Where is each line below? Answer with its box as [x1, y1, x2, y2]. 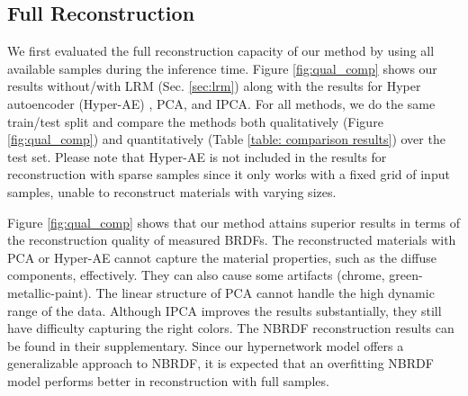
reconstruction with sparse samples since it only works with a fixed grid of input [7, 165, 450, 184]
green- [389, 265, 423, 284]
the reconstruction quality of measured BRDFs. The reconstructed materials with [7, 230, 456, 249]
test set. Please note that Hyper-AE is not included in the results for [7, 147, 387, 166]
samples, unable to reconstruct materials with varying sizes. [7, 182, 337, 201]
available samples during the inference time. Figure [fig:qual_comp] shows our [7, 58, 437, 77]
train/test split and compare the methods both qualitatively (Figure [7, 112, 383, 130]
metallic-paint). [7, 283, 92, 301]
